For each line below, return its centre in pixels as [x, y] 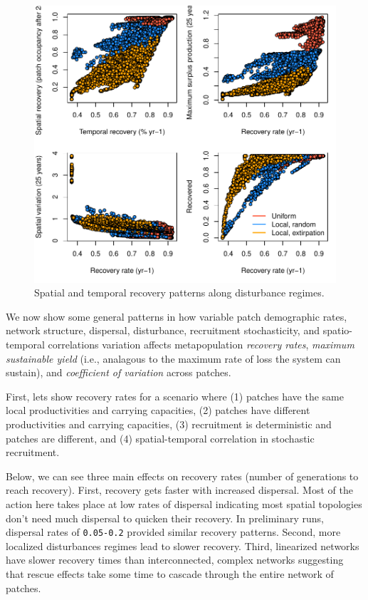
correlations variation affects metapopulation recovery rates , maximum [201, 345]
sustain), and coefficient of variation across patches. [119, 372]
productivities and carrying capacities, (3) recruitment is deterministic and [169, 424]
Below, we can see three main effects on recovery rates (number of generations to [182, 476]
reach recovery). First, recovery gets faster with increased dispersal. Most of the [179, 490]
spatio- [337, 330]
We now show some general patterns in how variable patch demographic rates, [177, 316]
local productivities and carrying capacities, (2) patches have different [158, 410]
